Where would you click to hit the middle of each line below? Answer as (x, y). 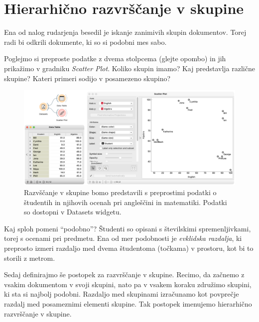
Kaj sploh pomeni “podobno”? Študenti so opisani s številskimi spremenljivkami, (128, 228)
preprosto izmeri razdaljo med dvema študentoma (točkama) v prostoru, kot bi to (129, 248)
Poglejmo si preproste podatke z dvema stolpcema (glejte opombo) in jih (115, 58)
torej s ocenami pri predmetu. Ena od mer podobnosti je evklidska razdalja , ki (123, 238)
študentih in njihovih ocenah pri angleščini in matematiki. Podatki (126, 202)
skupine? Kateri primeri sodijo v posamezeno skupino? (87, 78)
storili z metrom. (30, 258)
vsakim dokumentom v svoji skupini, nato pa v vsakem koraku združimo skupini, (128, 284)
